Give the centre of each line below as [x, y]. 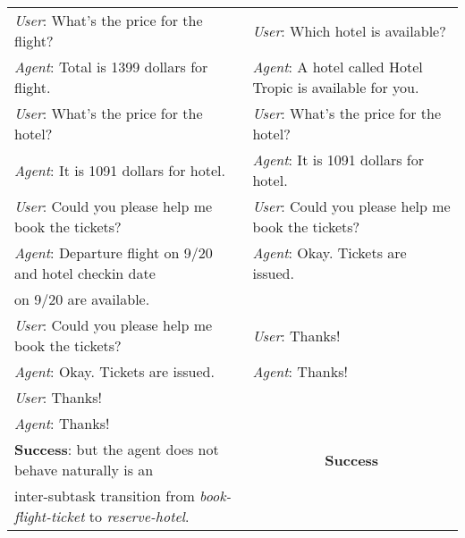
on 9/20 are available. [82, 299]
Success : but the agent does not [117, 449]
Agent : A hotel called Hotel [338, 67]
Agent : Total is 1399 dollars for [111, 67]
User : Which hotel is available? [349, 30]
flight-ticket [50, 516]
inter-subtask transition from [105, 496]
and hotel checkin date [85, 273]
